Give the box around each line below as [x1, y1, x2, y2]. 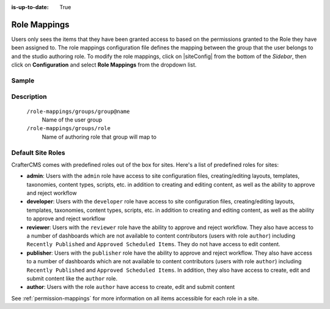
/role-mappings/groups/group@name [26, 107, 130, 115]
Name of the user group [42, 116, 103, 123]
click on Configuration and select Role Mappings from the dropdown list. [11, 61, 197, 68]
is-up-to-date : [11, 4, 49, 10]
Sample [11, 76, 35, 85]
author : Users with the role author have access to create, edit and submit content [26, 283, 235, 291]
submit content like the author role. [26, 275, 118, 282]
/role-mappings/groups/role [26, 125, 111, 132]
